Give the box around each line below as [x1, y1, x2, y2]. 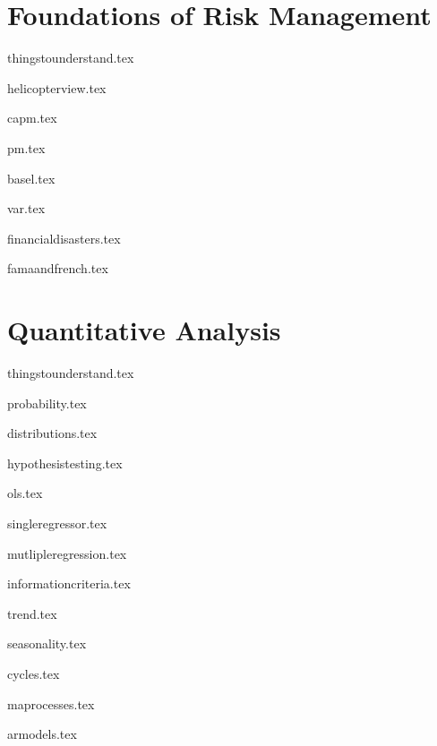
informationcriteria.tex [7, 574, 131, 593]
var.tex [7, 199, 46, 218]
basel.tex [7, 168, 56, 187]
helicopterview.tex [7, 78, 107, 97]
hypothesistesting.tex [7, 453, 123, 472]
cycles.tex [7, 664, 60, 682]
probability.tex [7, 393, 87, 412]
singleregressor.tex [7, 513, 107, 532]
